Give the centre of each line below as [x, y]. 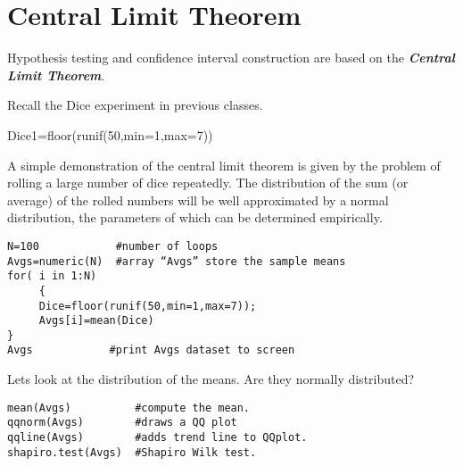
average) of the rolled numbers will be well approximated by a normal [198, 200]
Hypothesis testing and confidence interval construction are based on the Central [231, 58]
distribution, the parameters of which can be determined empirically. [195, 217]
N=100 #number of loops [113, 246]
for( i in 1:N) [52, 276]
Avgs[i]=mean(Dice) [96, 321]
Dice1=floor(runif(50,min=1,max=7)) [110, 134]
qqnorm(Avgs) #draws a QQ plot [122, 423]
